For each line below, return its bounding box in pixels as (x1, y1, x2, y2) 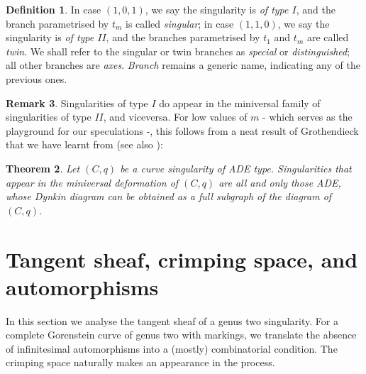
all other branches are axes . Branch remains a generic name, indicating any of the (6, 57, 360, 72)
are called (306, 30, 349, 45)
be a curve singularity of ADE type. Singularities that (120, 160, 352, 175)
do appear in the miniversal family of (159, 95, 321, 110)
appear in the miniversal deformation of (6, 175, 179, 189)
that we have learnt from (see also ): (6, 137, 163, 152)
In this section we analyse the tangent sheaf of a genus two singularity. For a (6, 313, 338, 328)
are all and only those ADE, (218, 175, 341, 189)
